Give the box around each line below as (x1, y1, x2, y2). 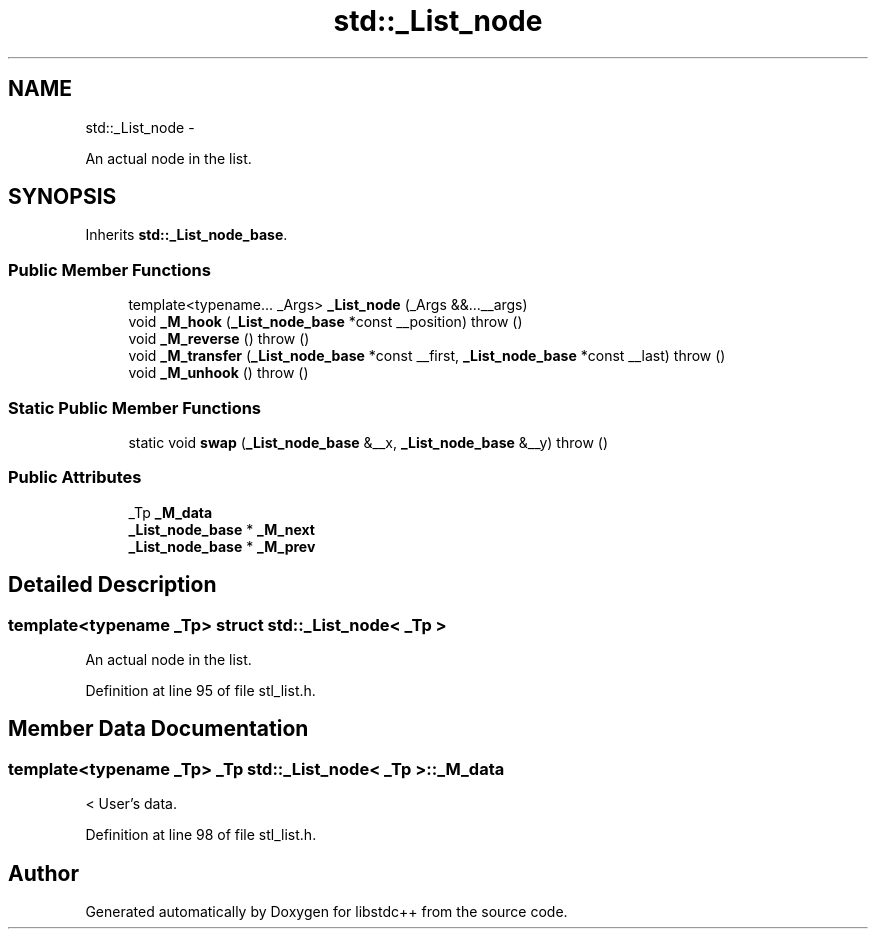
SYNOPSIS (8, 184, 117, 210)
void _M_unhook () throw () (128, 364, 309, 382)
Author (8, 860, 79, 886)
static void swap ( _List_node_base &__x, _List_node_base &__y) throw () (128, 433, 608, 451)
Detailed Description (8, 572, 217, 598)
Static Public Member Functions (8, 397, 262, 418)
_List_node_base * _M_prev (128, 537, 316, 555)
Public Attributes (8, 467, 142, 488)
